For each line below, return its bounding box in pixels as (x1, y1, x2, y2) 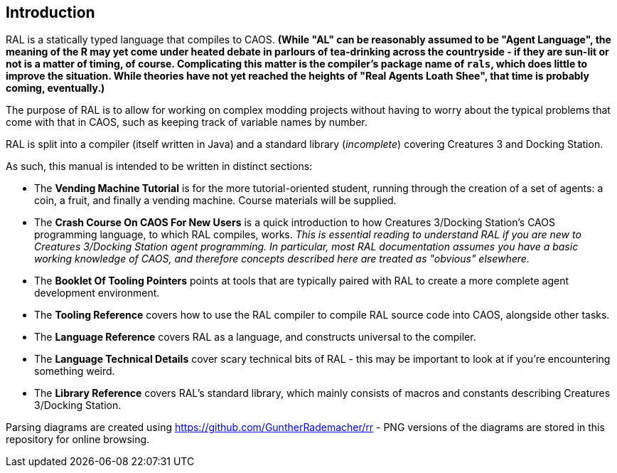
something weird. (34, 365, 115, 378)
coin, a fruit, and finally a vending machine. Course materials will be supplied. (34, 194, 397, 207)
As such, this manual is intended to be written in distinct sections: (6, 160, 313, 173)
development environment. (34, 287, 160, 299)
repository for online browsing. (6, 433, 150, 446)
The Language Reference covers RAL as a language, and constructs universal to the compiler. (34, 331, 476, 344)
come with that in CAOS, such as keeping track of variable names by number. (6, 116, 367, 129)
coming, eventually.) (6, 82, 105, 95)
